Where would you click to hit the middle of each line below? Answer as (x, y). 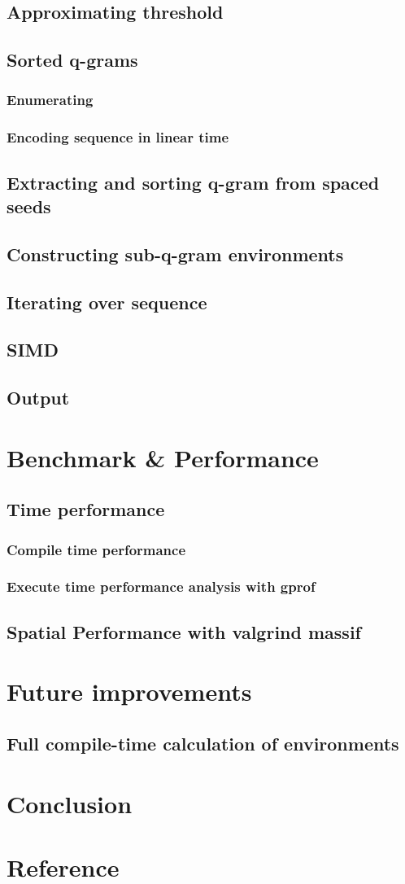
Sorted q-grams (72, 60)
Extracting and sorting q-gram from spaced (193, 182)
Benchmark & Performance (163, 457)
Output (38, 398)
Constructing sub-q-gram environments (175, 254)
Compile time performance (96, 549)
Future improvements (129, 691)
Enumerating (50, 100)
